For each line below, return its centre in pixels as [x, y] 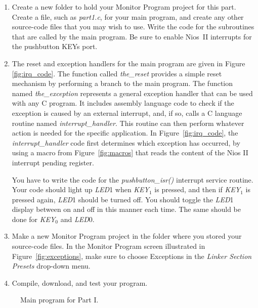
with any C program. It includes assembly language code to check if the [123, 103]
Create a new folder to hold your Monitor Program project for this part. [124, 7]
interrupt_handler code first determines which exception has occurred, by [126, 142]
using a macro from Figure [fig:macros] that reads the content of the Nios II [130, 152]
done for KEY [34, 219]
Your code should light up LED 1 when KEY [81, 189]
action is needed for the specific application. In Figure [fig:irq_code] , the [125, 133]
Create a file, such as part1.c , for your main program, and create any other [128, 16]
